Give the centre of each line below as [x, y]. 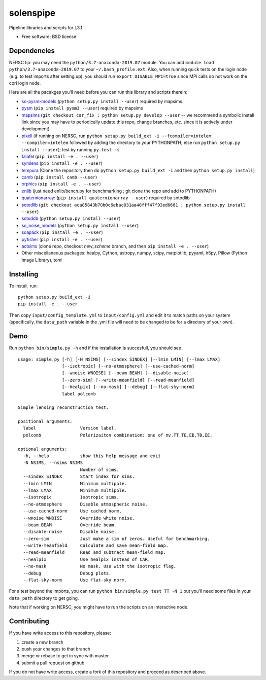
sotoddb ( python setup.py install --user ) [71, 218]
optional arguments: [43, 449]
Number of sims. [100, 469]
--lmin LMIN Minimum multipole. [75, 483]
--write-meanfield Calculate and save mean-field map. [96, 546]
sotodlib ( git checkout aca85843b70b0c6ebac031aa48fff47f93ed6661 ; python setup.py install [133, 205]
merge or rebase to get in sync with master [65, 656]
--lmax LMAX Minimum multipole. [75, 490]
